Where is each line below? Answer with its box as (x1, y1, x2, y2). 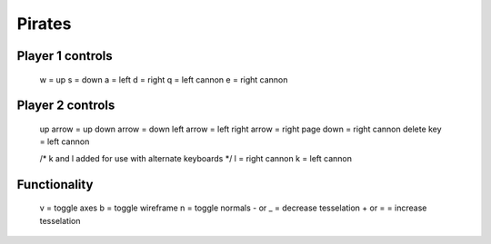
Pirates (16, 14, 72, 34)
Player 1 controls (16, 48, 113, 63)
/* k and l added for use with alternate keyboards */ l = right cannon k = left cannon (39, 152, 353, 163)
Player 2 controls (16, 98, 115, 113)
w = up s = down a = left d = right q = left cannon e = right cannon (39, 73, 288, 85)
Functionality (16, 177, 94, 192)
